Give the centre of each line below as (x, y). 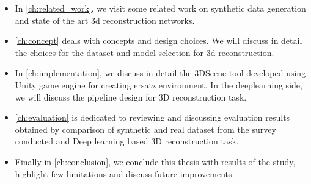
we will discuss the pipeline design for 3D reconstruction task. (131, 97)
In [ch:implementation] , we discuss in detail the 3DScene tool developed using (160, 73)
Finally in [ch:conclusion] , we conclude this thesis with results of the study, (155, 161)
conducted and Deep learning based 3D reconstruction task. (127, 141)
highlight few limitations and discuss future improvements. (125, 173)
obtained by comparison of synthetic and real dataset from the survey (145, 129)
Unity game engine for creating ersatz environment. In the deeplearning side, (159, 84)
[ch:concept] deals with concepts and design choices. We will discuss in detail (159, 41)
